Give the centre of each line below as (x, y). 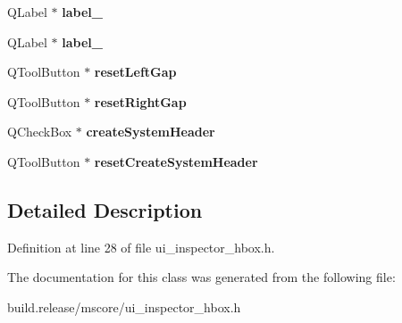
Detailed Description (105, 209)
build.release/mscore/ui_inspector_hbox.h (124, 306)
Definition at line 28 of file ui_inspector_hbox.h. (141, 247)
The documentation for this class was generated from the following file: (201, 277)
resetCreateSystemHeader (176, 161)
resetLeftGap (135, 72)
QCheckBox (40, 132)
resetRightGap (140, 101)
